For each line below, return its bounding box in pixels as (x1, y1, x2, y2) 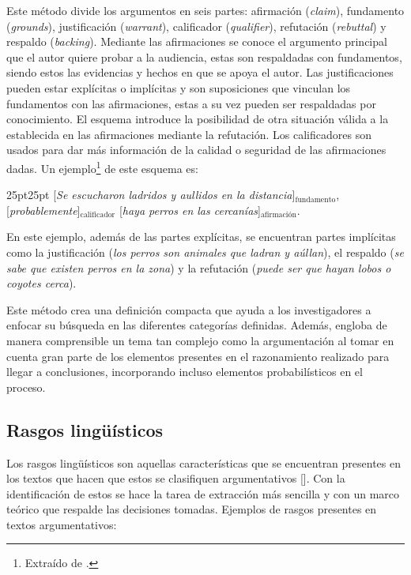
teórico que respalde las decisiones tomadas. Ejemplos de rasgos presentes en (6, 501, 377, 517)
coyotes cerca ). (6, 275, 77, 291)
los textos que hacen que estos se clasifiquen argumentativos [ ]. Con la (6, 470, 345, 487)
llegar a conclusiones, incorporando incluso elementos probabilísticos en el (6, 363, 363, 380)
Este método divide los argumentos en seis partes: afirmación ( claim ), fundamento (6, 2, 405, 18)
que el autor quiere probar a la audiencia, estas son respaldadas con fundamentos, (6, 48, 402, 65)
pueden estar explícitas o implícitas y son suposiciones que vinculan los (6, 79, 351, 96)
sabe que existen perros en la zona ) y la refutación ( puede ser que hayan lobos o (6, 259, 391, 276)
